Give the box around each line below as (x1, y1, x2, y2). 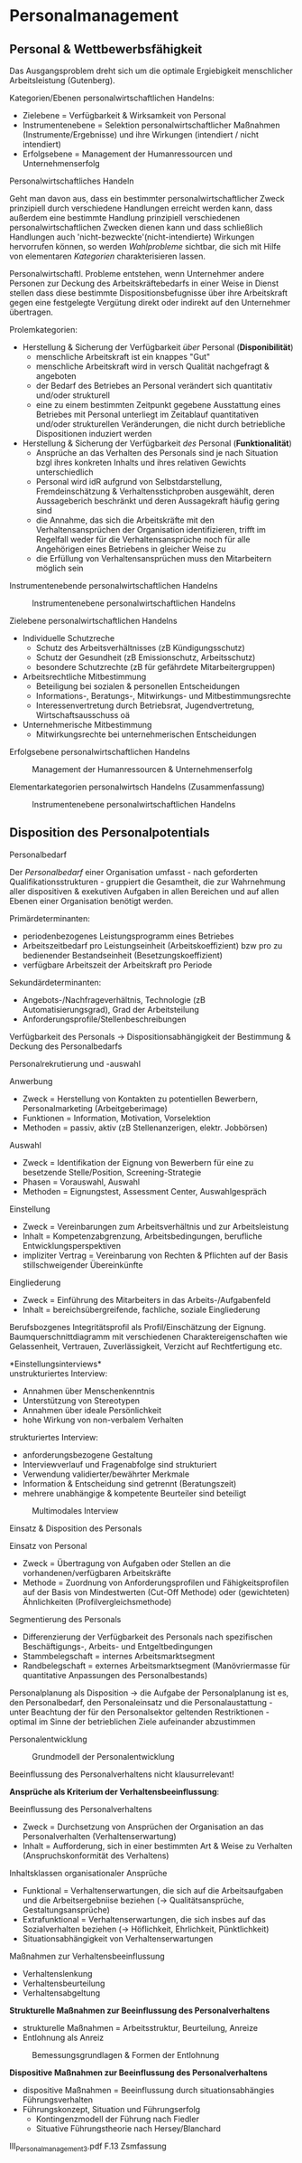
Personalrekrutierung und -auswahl (9, 1058, 142, 1069)
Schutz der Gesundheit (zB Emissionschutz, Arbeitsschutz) (35, 652, 256, 663)
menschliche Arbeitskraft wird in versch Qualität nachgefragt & (35, 361, 270, 372)
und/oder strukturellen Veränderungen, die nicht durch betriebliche (35, 419, 286, 430)
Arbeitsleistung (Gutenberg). (9, 75, 115, 86)
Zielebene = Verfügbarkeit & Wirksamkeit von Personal (22, 110, 227, 120)
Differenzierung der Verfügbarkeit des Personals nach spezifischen (22, 1631, 273, 1642)
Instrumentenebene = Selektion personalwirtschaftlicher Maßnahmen (22, 119, 280, 130)
